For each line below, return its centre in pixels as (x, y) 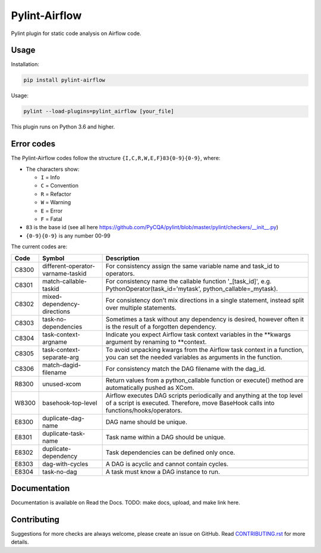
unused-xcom (62, 384)
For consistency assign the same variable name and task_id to (192, 266)
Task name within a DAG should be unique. (166, 437)
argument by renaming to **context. (156, 342)
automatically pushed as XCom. (150, 388)
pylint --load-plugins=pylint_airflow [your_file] (99, 111)
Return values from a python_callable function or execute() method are (204, 380)
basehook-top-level (70, 403)
